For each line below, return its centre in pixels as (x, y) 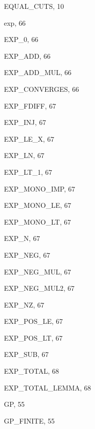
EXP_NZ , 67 (24, 304)
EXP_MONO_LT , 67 (37, 221)
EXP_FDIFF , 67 (30, 105)
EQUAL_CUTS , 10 (34, 6)
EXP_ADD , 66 (27, 56)
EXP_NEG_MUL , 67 (38, 271)
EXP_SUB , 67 (26, 354)
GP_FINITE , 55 (29, 420)
